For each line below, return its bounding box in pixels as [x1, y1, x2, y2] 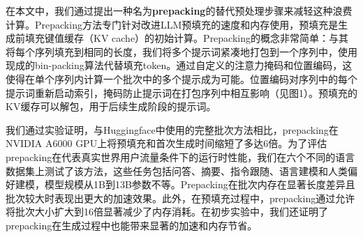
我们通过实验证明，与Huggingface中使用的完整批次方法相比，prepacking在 [6, 122, 339, 137]
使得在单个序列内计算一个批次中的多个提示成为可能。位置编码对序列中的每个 [6, 71, 357, 86]
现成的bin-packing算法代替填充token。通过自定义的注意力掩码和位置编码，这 [6, 58, 353, 72]
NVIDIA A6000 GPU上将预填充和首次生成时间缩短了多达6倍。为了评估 [6, 136, 327, 151]
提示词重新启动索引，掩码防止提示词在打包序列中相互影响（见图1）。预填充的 [6, 85, 357, 100]
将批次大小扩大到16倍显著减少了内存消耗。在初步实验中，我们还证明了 [6, 204, 328, 219]
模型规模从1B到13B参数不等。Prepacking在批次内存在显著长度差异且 [44, 177, 355, 192]
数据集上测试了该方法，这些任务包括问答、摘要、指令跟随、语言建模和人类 [6, 163, 348, 178]
